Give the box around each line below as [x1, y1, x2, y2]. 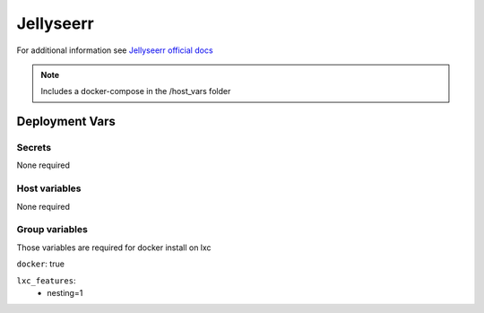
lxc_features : [16, 274, 76, 286]
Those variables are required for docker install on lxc [16, 242, 212, 253]
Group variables [16, 223, 89, 236]
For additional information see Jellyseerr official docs [16, 45, 214, 56]
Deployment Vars [16, 114, 117, 129]
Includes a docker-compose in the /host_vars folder [40, 86, 231, 97]
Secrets [16, 142, 52, 154]
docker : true [16, 258, 65, 269]
